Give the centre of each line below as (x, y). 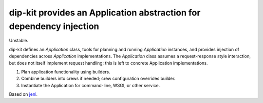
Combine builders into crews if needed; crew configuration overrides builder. (98, 79)
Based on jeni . (23, 94)
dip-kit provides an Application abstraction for (105, 13)
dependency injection (54, 26)
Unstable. (19, 41)
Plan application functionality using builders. (66, 72)
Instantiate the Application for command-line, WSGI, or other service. (91, 85)
